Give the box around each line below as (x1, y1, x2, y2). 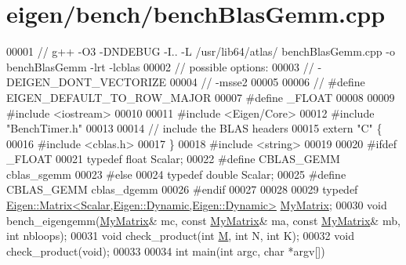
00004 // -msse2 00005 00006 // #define (169, 74, 365, 90)
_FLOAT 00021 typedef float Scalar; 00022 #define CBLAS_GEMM (6, 151, 340, 167)
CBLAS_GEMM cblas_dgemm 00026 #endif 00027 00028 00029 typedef (6, 181, 358, 198)
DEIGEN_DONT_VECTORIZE (6, 74, 167, 90)
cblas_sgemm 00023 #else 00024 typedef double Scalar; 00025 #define (6, 165, 346, 182)
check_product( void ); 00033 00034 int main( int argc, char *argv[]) (6, 242, 325, 259)
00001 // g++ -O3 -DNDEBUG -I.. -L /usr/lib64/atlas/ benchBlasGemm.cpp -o (6, 43, 395, 60)
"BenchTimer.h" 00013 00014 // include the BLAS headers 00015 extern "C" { (6, 120, 382, 136)
